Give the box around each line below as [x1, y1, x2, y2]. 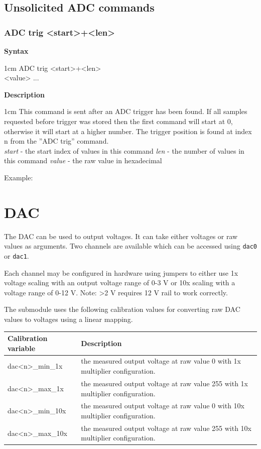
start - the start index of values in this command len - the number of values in [4, 145, 244, 156]
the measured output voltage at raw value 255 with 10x [81, 422, 251, 433]
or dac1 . [4, 250, 29, 261]
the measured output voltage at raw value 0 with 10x [81, 400, 244, 411]
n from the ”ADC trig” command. [4, 136, 109, 146]
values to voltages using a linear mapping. [4, 313, 133, 324]
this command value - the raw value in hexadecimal [4, 155, 162, 166]
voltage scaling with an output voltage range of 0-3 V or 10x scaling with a [4, 277, 235, 288]
